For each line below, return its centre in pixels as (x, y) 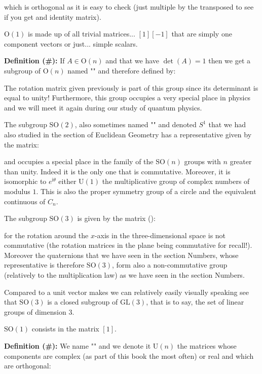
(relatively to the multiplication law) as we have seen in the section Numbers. (124, 275)
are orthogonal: (28, 366)
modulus (17, 191)
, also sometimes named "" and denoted (136, 124)
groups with (202, 161)
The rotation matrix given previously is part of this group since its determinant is (131, 87)
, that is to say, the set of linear (195, 302)
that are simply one (202, 34)
